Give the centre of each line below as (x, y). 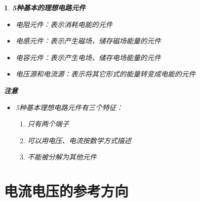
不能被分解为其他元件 (62, 157)
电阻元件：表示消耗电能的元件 (64, 24)
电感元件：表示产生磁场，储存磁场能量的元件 (88, 41)
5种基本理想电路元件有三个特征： (69, 107)
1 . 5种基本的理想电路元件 (45, 7)
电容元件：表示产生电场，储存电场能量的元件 (88, 57)
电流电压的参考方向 (66, 191)
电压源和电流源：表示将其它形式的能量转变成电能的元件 (105, 74)
